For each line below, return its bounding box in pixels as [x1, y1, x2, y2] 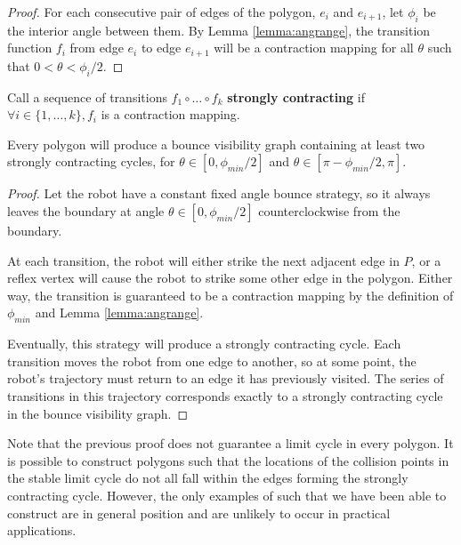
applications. [7, 521, 77, 540]
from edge [69, 38, 124, 57]
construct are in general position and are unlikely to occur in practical [7, 503, 391, 522]
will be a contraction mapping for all [214, 38, 414, 57]
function [7, 38, 53, 57]
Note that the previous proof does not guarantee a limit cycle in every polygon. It [7, 434, 454, 453]
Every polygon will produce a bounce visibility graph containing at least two [7, 134, 425, 153]
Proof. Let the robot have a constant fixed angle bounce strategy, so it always [7, 184, 431, 203]
